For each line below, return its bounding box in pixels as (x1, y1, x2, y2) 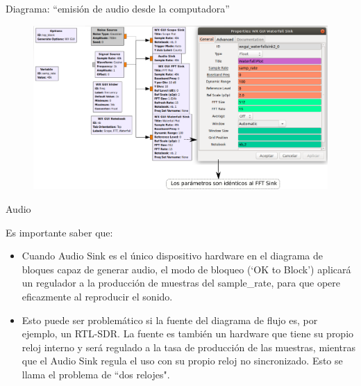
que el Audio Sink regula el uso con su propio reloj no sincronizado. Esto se (22, 353, 343, 368)
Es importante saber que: (6, 225, 113, 239)
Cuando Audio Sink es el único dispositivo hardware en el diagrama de (22, 248, 323, 263)
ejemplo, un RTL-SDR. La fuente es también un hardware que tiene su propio (22, 326, 354, 341)
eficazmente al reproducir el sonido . (22, 289, 173, 303)
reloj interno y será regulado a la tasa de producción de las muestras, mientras (22, 339, 356, 354)
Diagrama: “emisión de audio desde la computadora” (6, 1, 230, 15)
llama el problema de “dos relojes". (22, 367, 170, 381)
